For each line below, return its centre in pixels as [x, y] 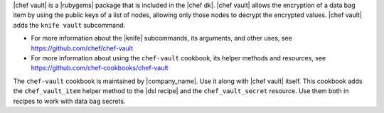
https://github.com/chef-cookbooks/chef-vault [100, 68]
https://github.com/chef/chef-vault [82, 48]
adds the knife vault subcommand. [69, 25]
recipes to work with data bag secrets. [69, 101]
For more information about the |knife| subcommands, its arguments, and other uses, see [162, 38]
